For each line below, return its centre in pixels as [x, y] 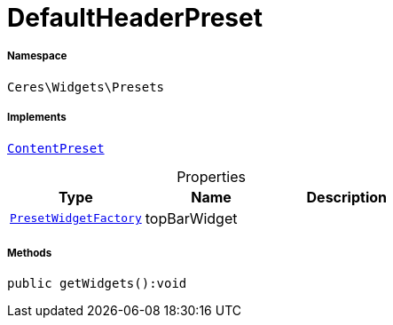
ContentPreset [56, 148]
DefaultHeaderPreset [135, 18]
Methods [30, 253]
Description [346, 197]
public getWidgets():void [97, 284]
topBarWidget [191, 218]
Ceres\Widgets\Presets [86, 87]
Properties [211, 176]
